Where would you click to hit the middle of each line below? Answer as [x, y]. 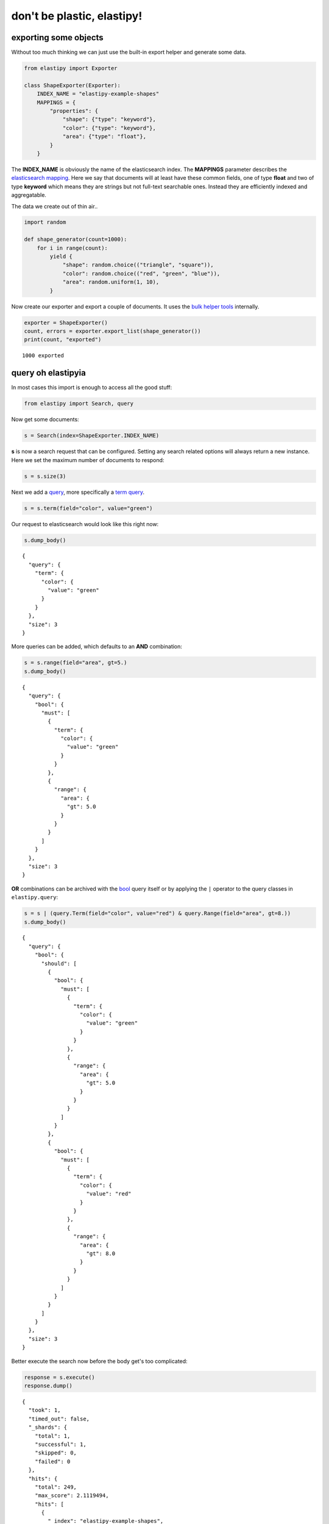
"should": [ [59, 963]
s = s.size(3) [45, 476]
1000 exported [43, 356]
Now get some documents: [45, 419]
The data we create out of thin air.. [55, 206]
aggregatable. [29, 195]
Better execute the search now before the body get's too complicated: [100, 1361]
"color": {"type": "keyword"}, [109, 128]
